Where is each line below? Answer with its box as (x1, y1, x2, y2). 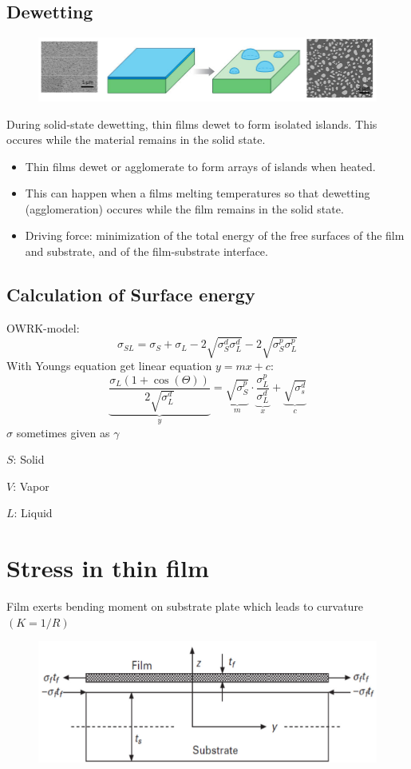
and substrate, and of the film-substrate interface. (25, 243, 268, 260)
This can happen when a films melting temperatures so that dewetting (25, 185, 370, 201)
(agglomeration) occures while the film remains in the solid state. (25, 200, 344, 217)
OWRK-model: (6, 319, 80, 336)
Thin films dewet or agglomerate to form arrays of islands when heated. (25, 157, 376, 174)
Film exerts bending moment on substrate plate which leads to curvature (6, 598, 364, 615)
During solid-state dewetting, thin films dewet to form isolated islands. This (6, 115, 377, 132)
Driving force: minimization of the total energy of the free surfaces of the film (25, 227, 405, 244)
